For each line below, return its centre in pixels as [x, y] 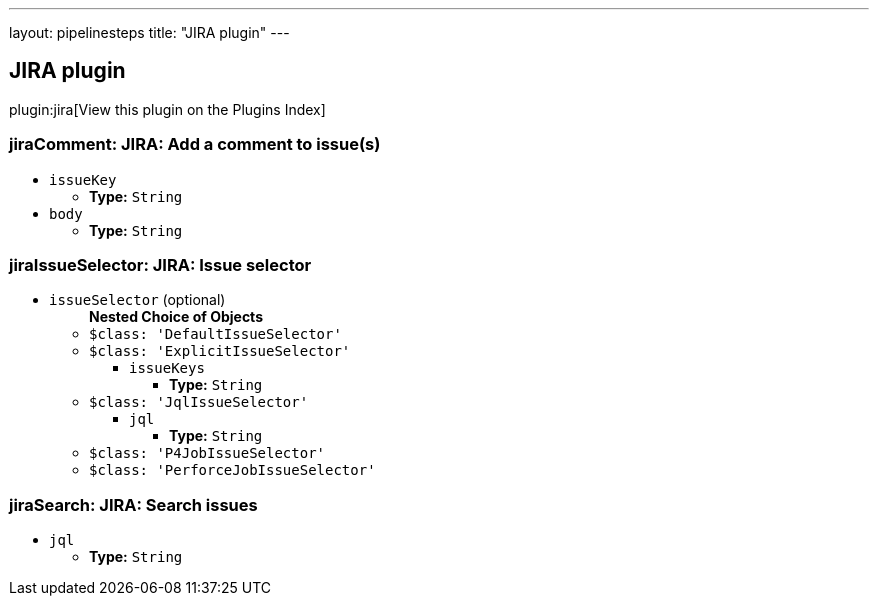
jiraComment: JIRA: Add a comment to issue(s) [195, 144]
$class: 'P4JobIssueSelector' [207, 453]
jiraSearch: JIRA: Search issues [133, 504]
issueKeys [167, 368]
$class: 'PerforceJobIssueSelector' [232, 470]
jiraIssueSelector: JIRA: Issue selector [160, 264]
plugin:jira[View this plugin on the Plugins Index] [167, 109]
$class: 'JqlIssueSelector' [199, 402]
